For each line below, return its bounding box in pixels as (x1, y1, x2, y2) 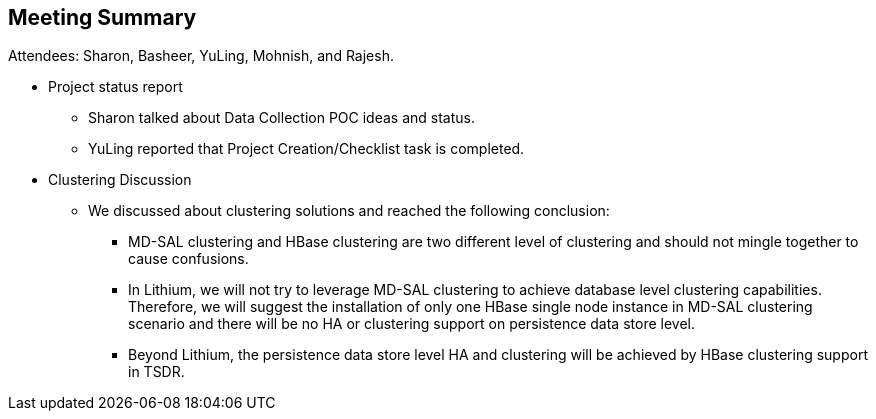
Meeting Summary (8, 5, 197, 30)
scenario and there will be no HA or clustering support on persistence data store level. (128, 315, 695, 333)
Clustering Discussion (48, 171, 192, 189)
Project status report (48, 78, 183, 96)
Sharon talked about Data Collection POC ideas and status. (88, 109, 475, 127)
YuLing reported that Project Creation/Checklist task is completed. (88, 140, 525, 158)
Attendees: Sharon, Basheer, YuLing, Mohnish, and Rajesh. (8, 47, 394, 65)
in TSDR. (128, 363, 185, 381)
